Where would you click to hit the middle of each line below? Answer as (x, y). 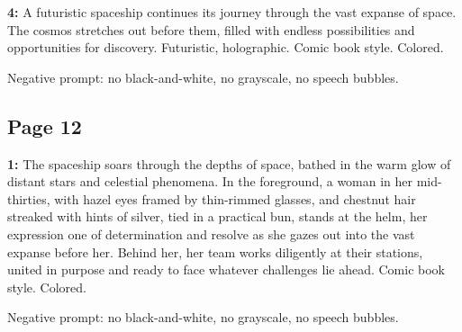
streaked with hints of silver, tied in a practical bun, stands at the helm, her (217, 216)
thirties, (29, 198)
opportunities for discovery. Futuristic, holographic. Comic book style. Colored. (226, 47)
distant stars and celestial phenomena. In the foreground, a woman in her (210, 181)
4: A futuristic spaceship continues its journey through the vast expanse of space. (232, 12)
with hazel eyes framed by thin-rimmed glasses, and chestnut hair (235, 198)
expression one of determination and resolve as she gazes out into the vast (211, 233)
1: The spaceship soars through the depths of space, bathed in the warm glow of (229, 163)
